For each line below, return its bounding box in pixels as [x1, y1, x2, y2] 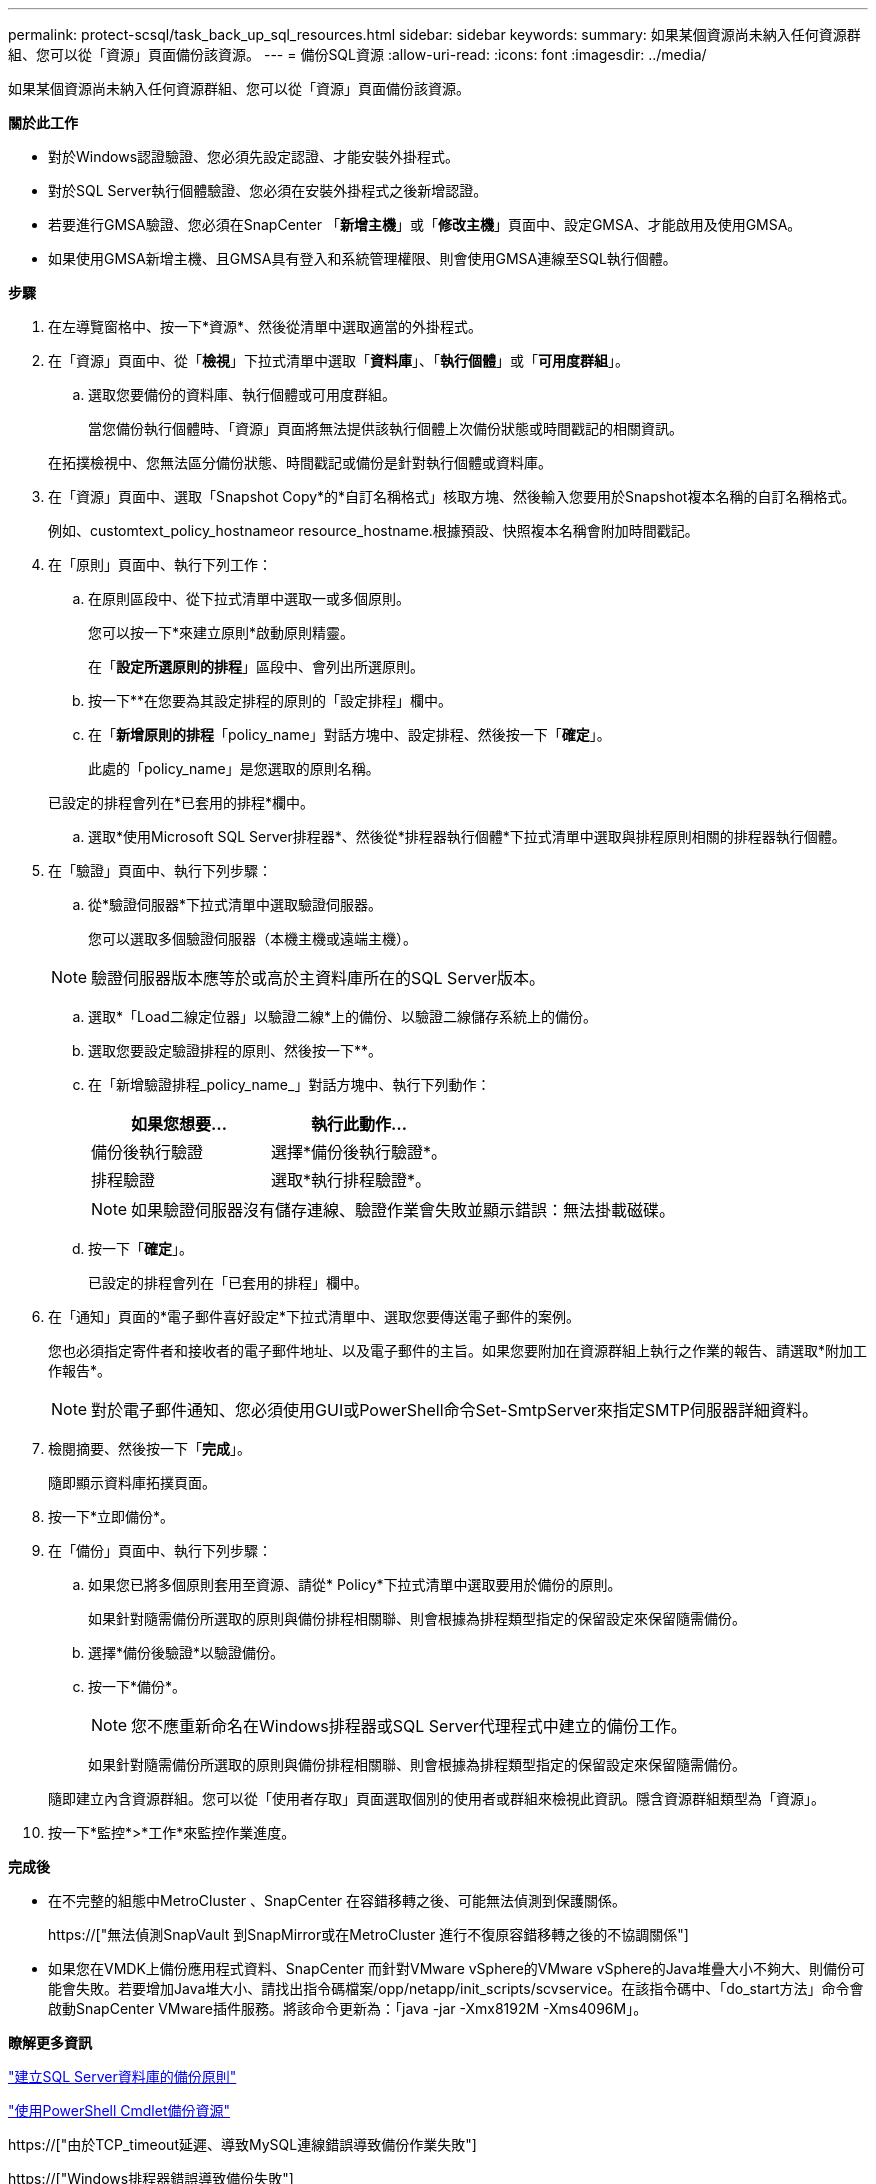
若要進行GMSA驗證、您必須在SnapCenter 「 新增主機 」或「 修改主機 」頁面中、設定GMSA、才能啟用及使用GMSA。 [48, 216, 802, 233]
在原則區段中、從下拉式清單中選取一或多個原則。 [88, 590, 410, 607]
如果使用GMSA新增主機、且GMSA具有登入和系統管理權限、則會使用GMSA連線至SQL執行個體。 [48, 250, 677, 267]
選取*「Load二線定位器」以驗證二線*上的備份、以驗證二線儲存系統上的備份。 [88, 1008, 597, 1025]
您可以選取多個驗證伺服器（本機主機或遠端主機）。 [88, 930, 417, 947]
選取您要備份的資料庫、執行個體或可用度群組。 [88, 386, 396, 403]
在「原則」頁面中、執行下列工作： [48, 556, 272, 573]
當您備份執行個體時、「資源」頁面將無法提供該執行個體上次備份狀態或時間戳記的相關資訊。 [88, 420, 683, 437]
